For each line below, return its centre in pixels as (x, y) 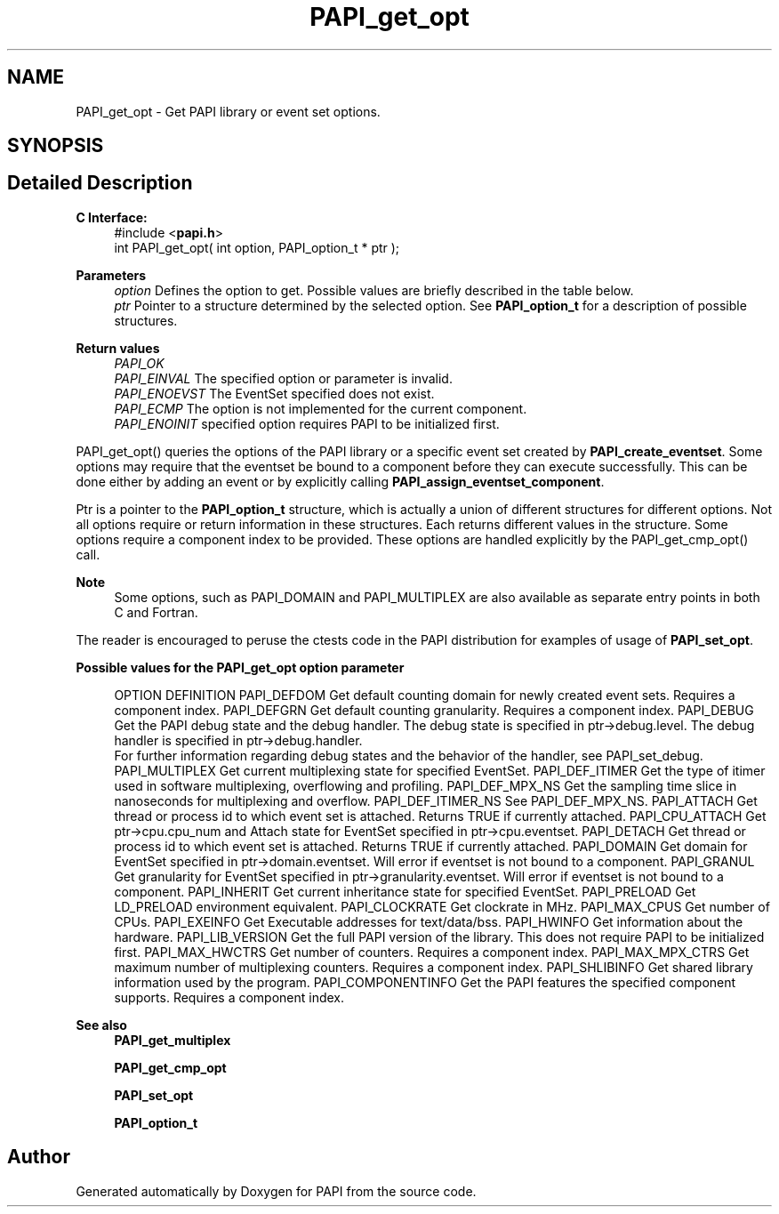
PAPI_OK (139, 363)
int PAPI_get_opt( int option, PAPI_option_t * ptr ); (257, 247)
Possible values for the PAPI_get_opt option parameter (240, 667)
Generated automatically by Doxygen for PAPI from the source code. (276, 1191)
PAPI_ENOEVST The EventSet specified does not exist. (274, 393)
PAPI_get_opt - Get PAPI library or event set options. (228, 111)
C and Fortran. (156, 612)
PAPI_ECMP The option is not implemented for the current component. (321, 408)
